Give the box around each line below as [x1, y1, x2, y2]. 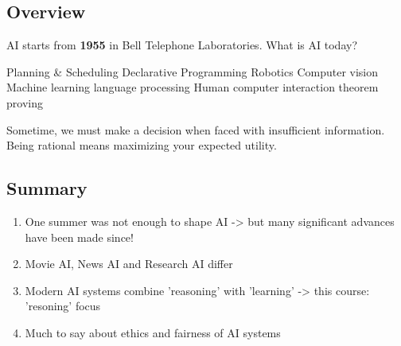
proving [6, 94, 43, 111]
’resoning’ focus [25, 297, 101, 314]
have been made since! [25, 228, 134, 245]
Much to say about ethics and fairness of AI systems [25, 324, 281, 340]
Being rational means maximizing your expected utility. [6, 137, 277, 154]
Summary [6, 176, 88, 200]
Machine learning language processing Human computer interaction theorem [6, 79, 379, 95]
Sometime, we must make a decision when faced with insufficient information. [6, 121, 385, 138]
